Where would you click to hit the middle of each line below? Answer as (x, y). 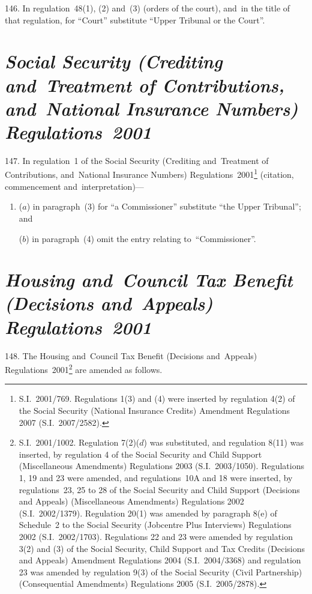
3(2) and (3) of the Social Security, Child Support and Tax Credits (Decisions (162, 548)
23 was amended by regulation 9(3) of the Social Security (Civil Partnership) (160, 571)
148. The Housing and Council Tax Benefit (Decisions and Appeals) (131, 355)
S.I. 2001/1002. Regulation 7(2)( (79, 442)
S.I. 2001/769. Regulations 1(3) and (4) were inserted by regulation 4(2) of (157, 399)
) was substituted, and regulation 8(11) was (223, 442)
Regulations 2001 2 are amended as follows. (84, 368)
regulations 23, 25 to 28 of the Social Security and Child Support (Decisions (159, 489)
